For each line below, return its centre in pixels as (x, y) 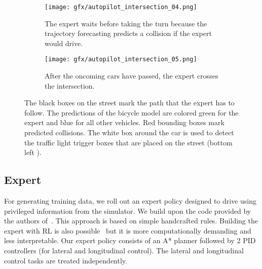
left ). (33, 152)
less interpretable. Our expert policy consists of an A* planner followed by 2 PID (130, 240)
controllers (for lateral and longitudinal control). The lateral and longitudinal (124, 251)
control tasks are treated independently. (66, 260)
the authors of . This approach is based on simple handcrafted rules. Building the (131, 221)
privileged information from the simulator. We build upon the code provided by (128, 210)
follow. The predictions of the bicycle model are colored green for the (132, 112)
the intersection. (70, 85)
